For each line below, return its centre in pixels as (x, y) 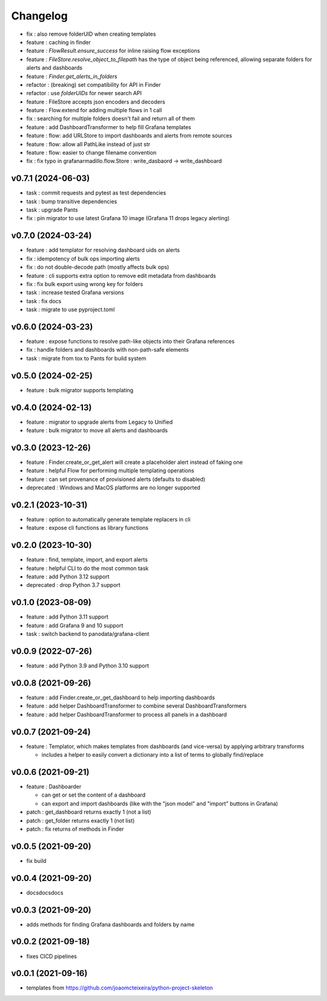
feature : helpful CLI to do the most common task (88, 568)
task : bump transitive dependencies (72, 201)
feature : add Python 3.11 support (68, 617)
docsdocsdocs (45, 892)
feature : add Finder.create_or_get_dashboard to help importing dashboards (121, 697)
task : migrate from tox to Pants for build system (86, 358)
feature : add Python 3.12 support (68, 577)
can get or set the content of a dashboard (94, 795)
